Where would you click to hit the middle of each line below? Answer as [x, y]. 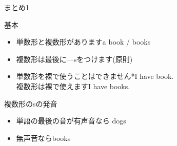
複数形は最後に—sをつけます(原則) [74, 59]
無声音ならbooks [43, 138]
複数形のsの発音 [31, 103]
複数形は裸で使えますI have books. [73, 86]
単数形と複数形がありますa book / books [83, 42]
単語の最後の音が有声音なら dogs [71, 121]
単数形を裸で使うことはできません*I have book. [95, 76]
